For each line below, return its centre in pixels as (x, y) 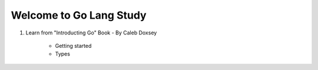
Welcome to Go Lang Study (79, 15)
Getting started (73, 45)
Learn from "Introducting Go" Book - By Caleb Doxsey (91, 33)
